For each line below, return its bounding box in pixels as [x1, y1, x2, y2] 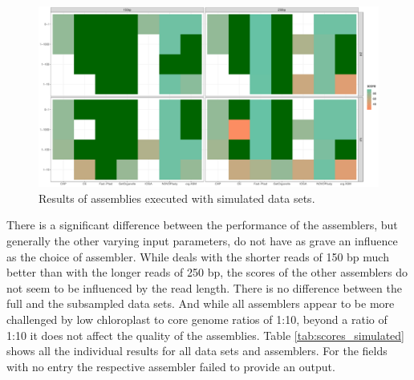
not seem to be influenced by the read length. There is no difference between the [6, 279, 402, 296]
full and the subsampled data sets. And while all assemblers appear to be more [6, 295, 395, 312]
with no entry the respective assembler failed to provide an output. [6, 358, 335, 374]
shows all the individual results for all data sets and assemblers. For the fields [6, 342, 388, 359]
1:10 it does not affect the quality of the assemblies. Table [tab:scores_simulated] [6, 326, 404, 343]
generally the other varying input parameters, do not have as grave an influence [6, 232, 398, 249]
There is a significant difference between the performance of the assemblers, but [6, 216, 398, 233]
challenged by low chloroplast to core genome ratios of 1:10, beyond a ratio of [6, 311, 388, 327]
